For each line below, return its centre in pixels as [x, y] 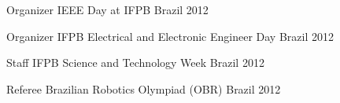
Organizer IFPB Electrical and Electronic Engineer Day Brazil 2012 [170, 36]
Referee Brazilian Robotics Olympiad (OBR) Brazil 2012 [144, 88]
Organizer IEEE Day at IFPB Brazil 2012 [107, 9]
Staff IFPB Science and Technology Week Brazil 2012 [135, 63]
